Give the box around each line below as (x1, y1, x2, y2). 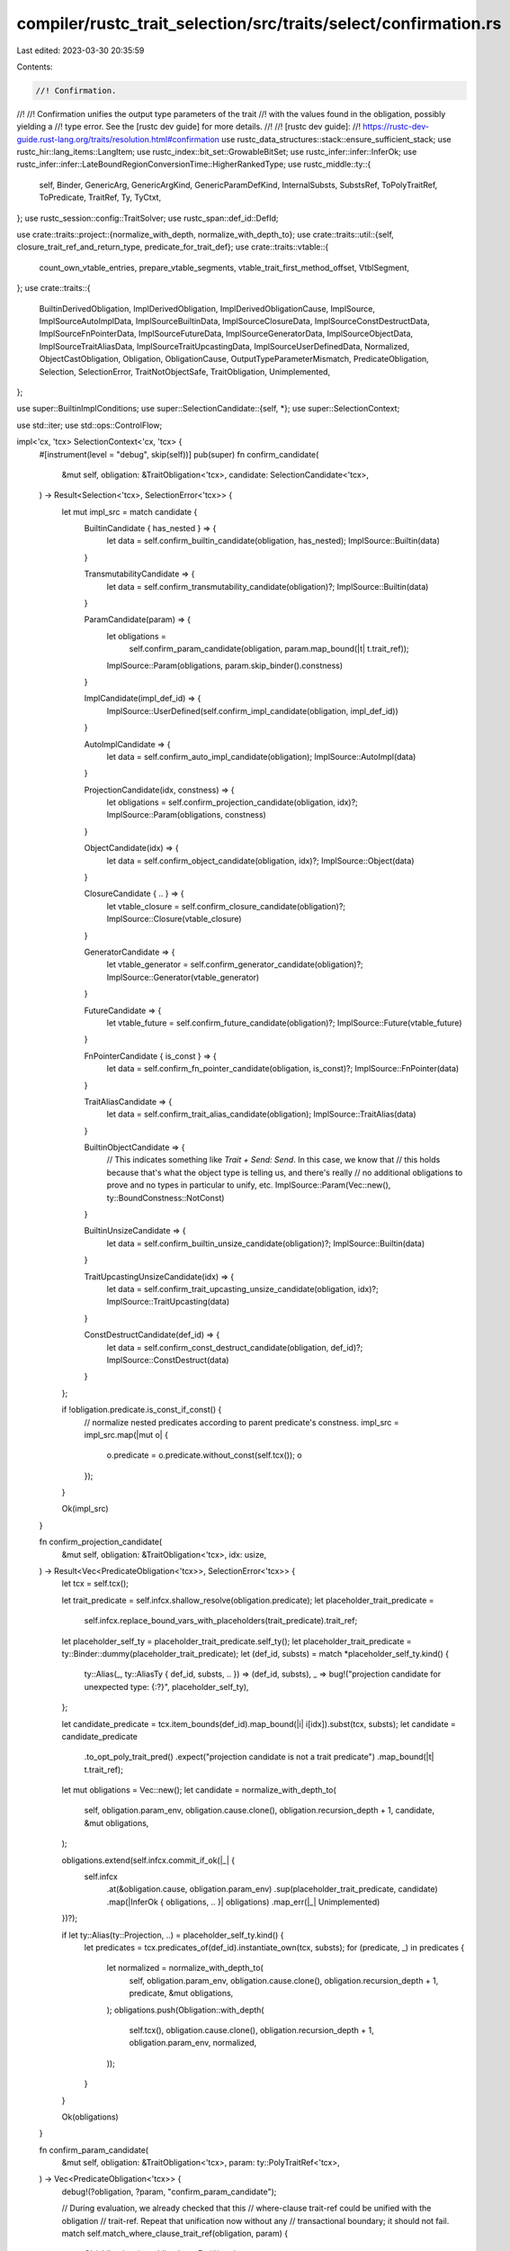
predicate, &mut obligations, (129, 1988, 234, 1999)
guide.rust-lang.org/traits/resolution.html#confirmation (16, 133, 220, 144)
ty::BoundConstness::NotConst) (106, 1192, 225, 1203)
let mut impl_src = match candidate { (61, 506, 198, 517)
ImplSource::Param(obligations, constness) (106, 809, 267, 820)
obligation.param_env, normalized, (129, 2038, 257, 2048)
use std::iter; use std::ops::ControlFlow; (16, 420, 163, 430)
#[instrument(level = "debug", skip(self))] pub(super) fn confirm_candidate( (39, 448, 319, 459)
